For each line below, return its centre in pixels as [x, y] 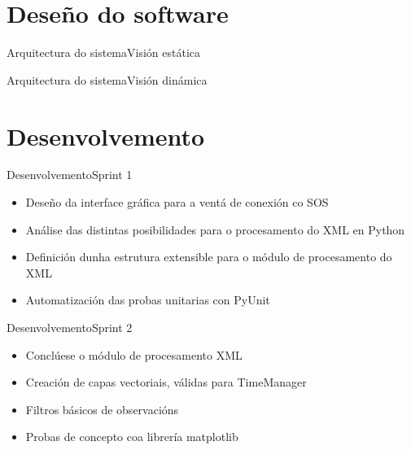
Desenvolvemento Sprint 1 [70, 175]
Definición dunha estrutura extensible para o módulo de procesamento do [209, 257]
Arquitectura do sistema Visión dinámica [107, 79]
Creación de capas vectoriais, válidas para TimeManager [166, 382]
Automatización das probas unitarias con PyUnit [148, 300]
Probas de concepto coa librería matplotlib [132, 437]
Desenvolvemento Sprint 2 [70, 327]
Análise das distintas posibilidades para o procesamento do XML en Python [215, 229]
